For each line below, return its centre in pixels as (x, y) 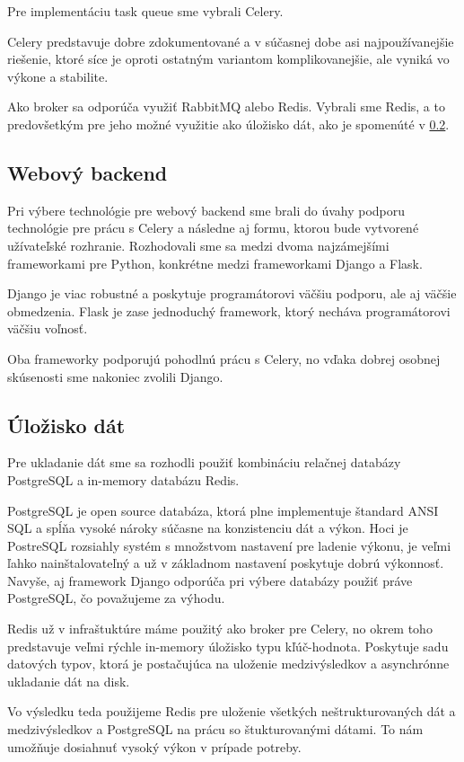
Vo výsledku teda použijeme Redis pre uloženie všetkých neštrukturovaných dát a (232, 711)
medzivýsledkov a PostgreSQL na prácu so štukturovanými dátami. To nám (215, 729)
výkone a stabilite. (58, 76)
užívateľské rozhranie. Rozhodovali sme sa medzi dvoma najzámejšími (198, 245)
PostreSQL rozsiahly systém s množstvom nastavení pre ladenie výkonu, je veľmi (229, 545)
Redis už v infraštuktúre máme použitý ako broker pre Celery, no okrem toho (220, 629)
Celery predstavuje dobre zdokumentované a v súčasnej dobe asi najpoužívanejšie (231, 41)
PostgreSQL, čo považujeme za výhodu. (116, 598)
